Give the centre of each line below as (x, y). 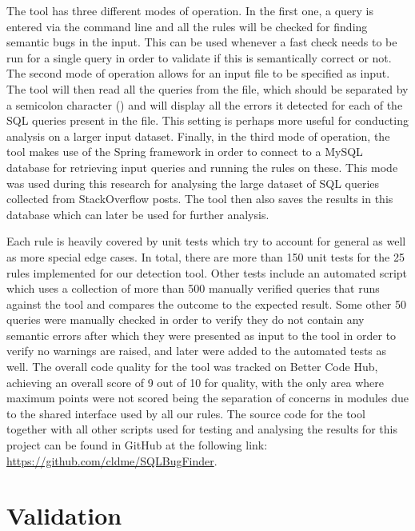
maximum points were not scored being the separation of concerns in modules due (207, 398)
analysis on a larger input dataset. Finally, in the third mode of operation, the (198, 136)
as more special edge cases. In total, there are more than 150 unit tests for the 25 (206, 256)
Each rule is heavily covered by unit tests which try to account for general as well (206, 241)
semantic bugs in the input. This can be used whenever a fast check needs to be (202, 42)
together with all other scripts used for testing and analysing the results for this (202, 429)
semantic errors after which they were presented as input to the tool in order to (202, 335)
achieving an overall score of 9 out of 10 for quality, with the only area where (195, 382)
